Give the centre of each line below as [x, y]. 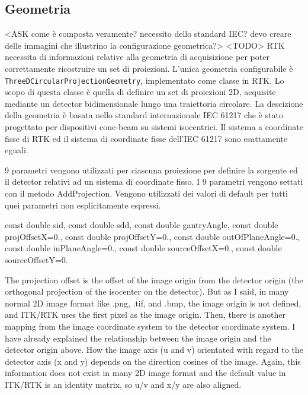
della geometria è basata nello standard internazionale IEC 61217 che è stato [144, 115]
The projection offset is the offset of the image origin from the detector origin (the [154, 279]
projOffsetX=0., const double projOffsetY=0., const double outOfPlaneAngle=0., [153, 236]
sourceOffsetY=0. [36, 260]
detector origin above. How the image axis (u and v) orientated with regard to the [154, 350]
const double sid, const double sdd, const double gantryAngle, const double [142, 225]
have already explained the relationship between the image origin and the [138, 338]
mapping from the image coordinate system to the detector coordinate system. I [150, 326]
